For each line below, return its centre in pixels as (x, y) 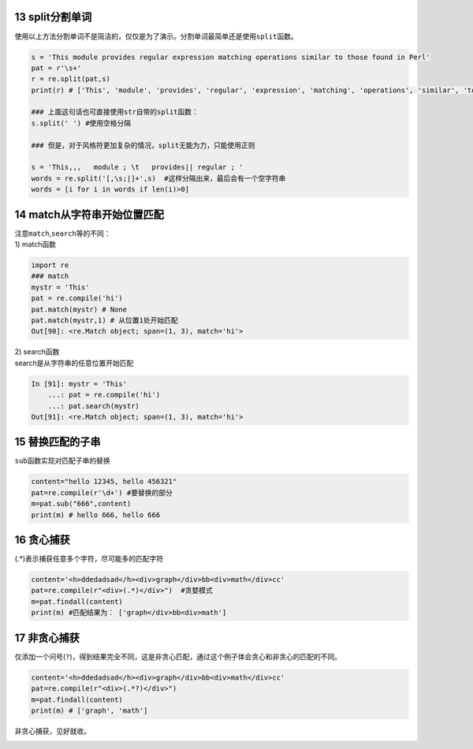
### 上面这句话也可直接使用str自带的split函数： (115, 112)
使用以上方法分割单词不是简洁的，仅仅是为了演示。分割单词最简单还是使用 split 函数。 (156, 36)
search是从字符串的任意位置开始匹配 (74, 363)
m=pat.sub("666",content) (81, 504)
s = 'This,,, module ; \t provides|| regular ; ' (137, 167)
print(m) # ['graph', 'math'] (89, 710)
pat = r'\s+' (56, 68)
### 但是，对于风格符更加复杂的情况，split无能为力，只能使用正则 (143, 145)
